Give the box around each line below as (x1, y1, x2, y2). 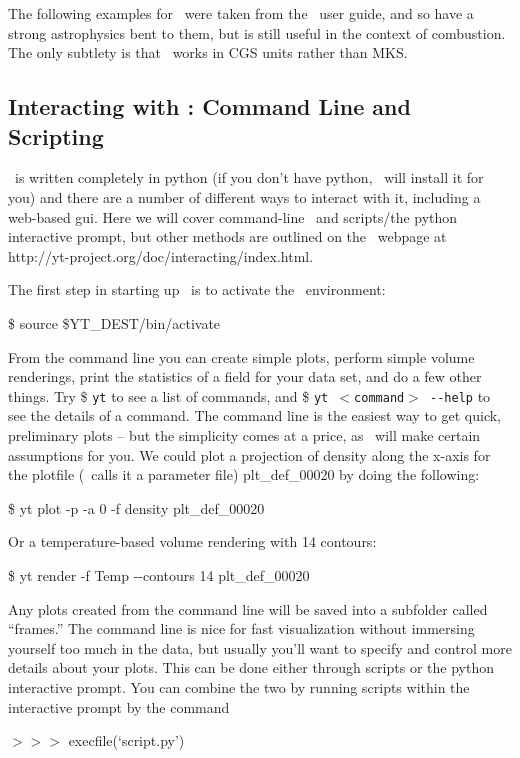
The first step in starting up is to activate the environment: (8, 279, 386, 300)
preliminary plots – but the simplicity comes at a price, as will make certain (8, 424, 481, 445)
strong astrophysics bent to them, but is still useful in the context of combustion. (8, 22, 506, 43)
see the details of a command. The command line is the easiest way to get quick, (8, 405, 502, 426)
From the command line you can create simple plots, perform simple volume (8, 346, 475, 367)
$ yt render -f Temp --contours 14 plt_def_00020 (8, 564, 310, 585)
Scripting (8, 120, 104, 151)
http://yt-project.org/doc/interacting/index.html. (8, 245, 314, 266)
